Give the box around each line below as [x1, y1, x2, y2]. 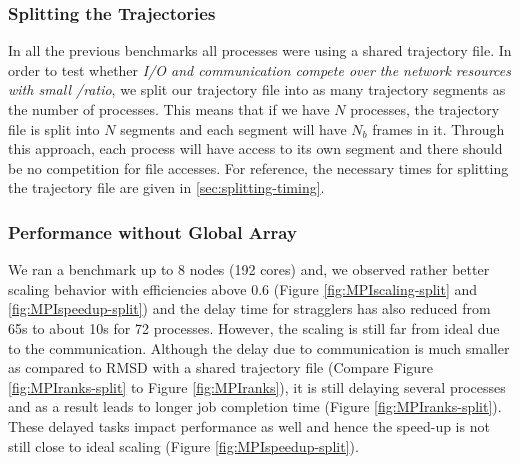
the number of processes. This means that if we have [8, 99, 330, 119]
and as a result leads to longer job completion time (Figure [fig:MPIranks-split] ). [8, 396, 502, 417]
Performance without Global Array [8, 219, 297, 244]
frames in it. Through [372, 118, 505, 139]
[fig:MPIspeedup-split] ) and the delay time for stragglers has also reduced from [8, 298, 491, 319]
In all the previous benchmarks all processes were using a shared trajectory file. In [8, 40, 512, 61]
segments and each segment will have [120, 118, 347, 139]
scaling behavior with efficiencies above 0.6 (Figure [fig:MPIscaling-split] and [8, 278, 478, 299]
